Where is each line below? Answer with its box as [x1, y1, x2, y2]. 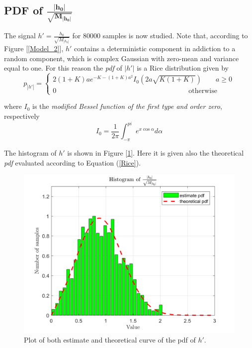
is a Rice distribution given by [137, 63, 229, 73]
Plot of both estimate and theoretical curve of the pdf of [24, 334, 196, 345]
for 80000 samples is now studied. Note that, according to [72, 30, 248, 41]
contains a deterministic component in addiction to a [74, 43, 236, 54]
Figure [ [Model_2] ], [4, 43, 64, 54]
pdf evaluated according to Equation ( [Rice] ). [4, 157, 141, 168]
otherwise [188, 87, 217, 95]
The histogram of [4, 147, 57, 158]
